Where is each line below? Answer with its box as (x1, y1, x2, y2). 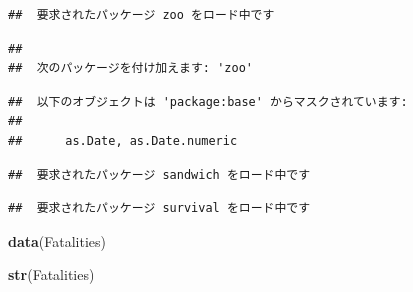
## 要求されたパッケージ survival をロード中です (8, 201, 311, 216)
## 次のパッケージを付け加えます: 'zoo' (8, 61, 253, 76)
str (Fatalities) (8, 264, 95, 285)
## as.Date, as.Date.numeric (8, 133, 238, 148)
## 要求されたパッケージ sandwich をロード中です (8, 167, 311, 182)
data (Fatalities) (8, 230, 107, 251)
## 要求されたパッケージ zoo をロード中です (8, 8, 275, 22)
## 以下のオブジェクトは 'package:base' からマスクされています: (8, 94, 408, 109)
